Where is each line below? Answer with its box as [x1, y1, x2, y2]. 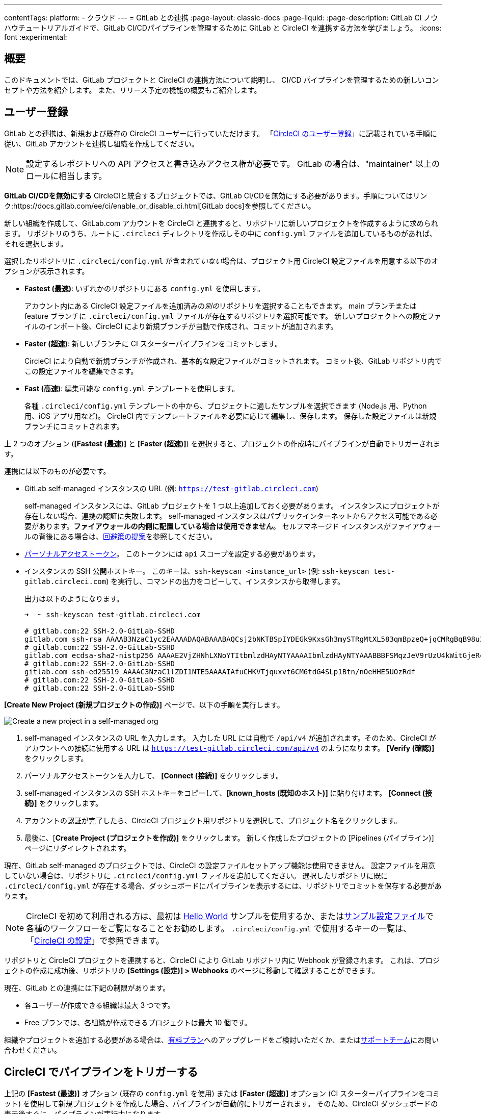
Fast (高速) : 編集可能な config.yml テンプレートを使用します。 [24, 384, 239, 393]
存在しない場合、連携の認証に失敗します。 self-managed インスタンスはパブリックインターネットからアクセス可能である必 [24, 511, 438, 520]
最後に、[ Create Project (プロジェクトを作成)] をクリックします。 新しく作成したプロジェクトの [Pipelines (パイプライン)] [24, 833, 434, 842]
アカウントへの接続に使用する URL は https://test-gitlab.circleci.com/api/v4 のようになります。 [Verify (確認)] [24, 743, 435, 752]
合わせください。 [4, 1045, 61, 1054]
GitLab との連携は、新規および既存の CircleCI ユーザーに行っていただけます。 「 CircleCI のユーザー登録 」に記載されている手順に [4, 129, 437, 138]
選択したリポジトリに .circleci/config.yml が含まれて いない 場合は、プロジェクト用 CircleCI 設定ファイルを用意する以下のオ [4, 256, 439, 265]
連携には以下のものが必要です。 [4, 466, 111, 475]
